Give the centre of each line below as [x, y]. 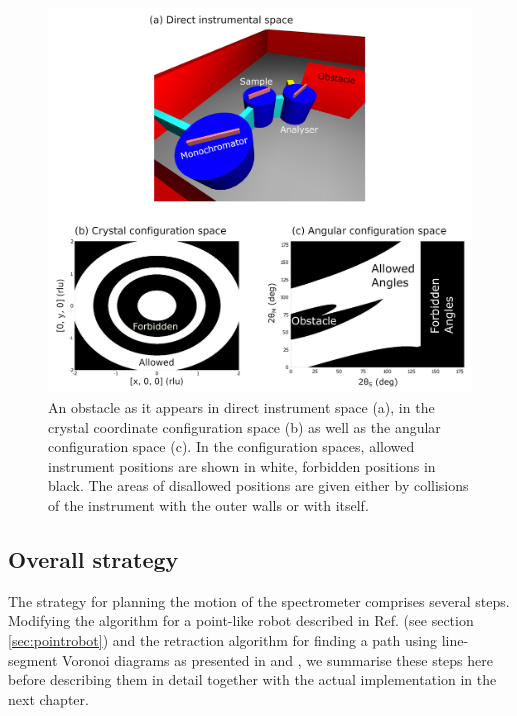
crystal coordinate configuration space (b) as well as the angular [244, 426]
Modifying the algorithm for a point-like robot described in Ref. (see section [241, 620]
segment [33, 659]
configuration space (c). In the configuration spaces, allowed [231, 446]
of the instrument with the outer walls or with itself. [208, 505]
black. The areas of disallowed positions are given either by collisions [258, 485]
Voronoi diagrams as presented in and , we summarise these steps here [277, 659]
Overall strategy [93, 559]
